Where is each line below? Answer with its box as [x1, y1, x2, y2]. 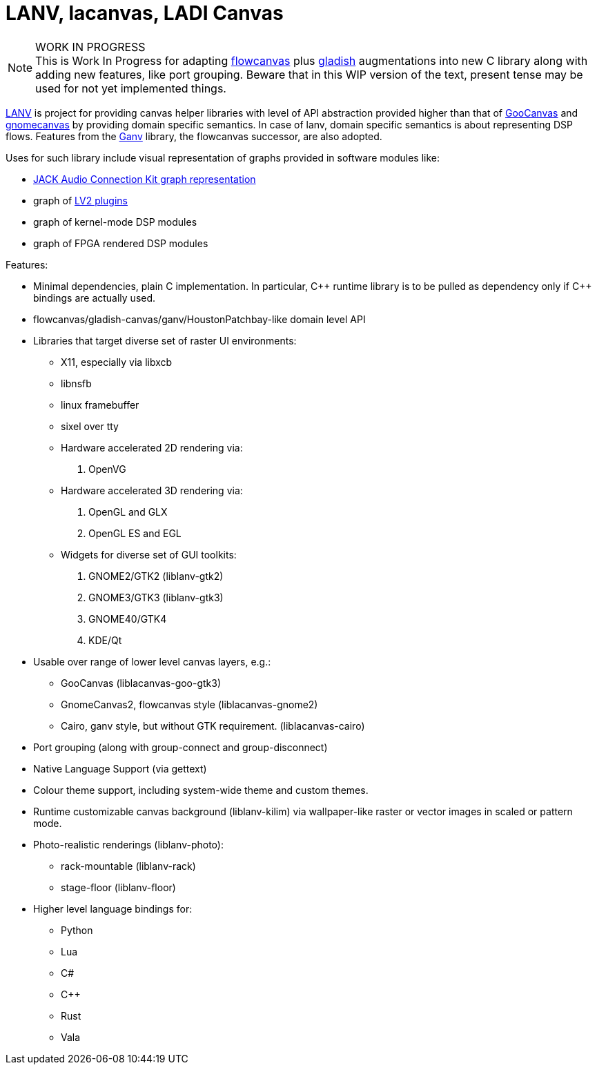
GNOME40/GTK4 [88, 612, 167, 625]
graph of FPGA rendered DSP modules [33, 237, 208, 249]
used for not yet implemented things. [35, 81, 226, 95]
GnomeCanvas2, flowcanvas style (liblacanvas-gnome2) [61, 698, 318, 710]
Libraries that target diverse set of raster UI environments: [33, 334, 297, 347]
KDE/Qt [88, 634, 122, 646]
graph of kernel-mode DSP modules [33, 215, 197, 228]
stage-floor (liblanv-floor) [61, 881, 176, 893]
